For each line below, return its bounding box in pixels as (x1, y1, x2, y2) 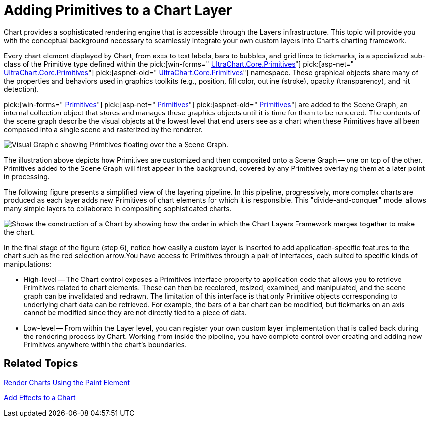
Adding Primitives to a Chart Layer (4, 2, 232, 19)
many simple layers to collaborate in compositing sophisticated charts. (4, 204, 232, 213)
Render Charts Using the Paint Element (4, 378, 130, 387)
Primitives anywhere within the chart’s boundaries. (24, 340, 187, 349)
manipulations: (4, 259, 51, 268)
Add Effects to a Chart (4, 393, 76, 402)
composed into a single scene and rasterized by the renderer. (4, 125, 203, 134)
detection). (4, 84, 39, 93)
